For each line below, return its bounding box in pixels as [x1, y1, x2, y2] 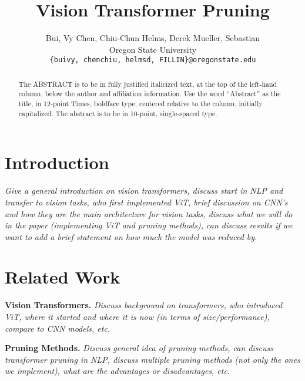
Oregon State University [109, 43, 197, 55]
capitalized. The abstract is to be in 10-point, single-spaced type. [18, 108, 217, 118]
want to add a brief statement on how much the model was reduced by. [5, 230, 257, 242]
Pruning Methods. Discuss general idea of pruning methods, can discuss [5, 342, 273, 354]
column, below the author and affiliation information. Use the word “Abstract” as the [18, 89, 281, 99]
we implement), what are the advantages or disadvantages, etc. [5, 365, 230, 377]
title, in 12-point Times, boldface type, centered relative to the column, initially [18, 99, 263, 109]
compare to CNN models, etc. [5, 322, 110, 334]
